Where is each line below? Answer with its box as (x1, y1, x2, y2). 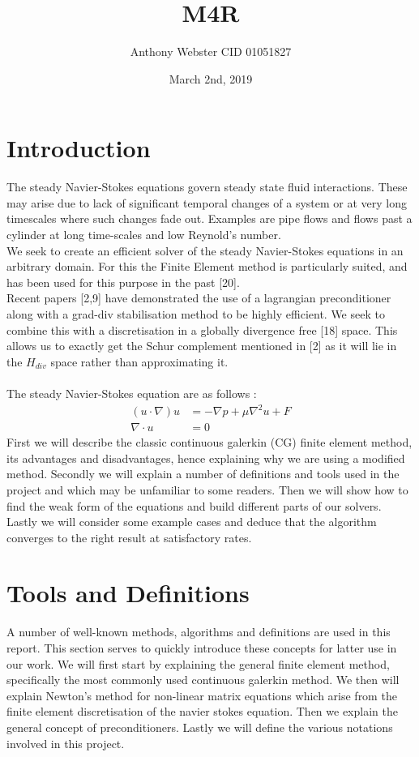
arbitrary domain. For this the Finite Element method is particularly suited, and (6, 258, 408, 275)
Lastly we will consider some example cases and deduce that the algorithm (6, 513, 377, 530)
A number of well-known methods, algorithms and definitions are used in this (6, 623, 391, 640)
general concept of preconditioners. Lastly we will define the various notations (6, 718, 393, 735)
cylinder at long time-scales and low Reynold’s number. (6, 226, 281, 243)
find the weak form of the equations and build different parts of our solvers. (6, 497, 382, 514)
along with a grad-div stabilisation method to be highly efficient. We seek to (6, 306, 385, 322)
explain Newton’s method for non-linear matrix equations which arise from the (6, 686, 397, 704)
